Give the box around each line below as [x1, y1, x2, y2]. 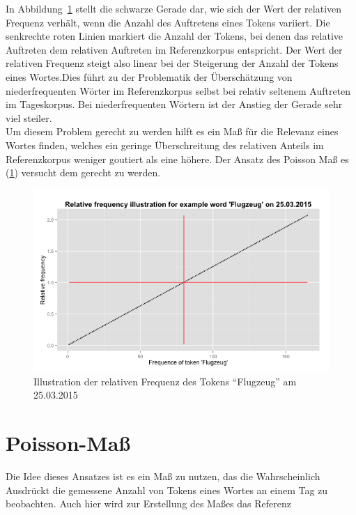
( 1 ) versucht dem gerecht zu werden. [6, 165, 161, 180]
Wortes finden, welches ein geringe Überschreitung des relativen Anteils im [6, 137, 324, 152]
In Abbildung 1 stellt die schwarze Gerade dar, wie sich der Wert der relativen [6, 1, 342, 15]
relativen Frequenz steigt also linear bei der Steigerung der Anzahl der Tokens [6, 56, 339, 70]
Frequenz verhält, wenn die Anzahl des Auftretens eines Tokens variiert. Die [6, 15, 330, 29]
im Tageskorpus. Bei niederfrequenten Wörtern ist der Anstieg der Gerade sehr [6, 97, 343, 112]
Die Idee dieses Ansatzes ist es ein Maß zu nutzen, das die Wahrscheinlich [6, 469, 320, 484]
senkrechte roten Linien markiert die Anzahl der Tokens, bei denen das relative [6, 29, 343, 43]
